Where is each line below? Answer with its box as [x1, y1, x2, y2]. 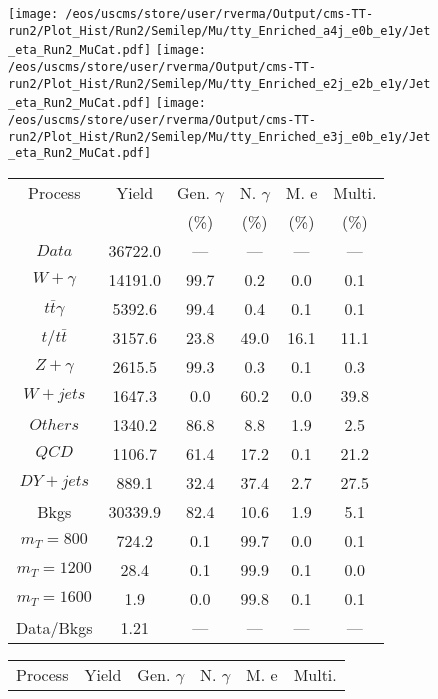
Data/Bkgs [16, 615, 93, 639]
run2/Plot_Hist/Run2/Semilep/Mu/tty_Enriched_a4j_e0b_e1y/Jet [8, 23, 431, 38]
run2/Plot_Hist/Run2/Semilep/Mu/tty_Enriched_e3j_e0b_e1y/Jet [8, 129, 431, 144]
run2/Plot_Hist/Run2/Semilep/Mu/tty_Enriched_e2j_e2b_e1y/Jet [8, 76, 431, 91]
